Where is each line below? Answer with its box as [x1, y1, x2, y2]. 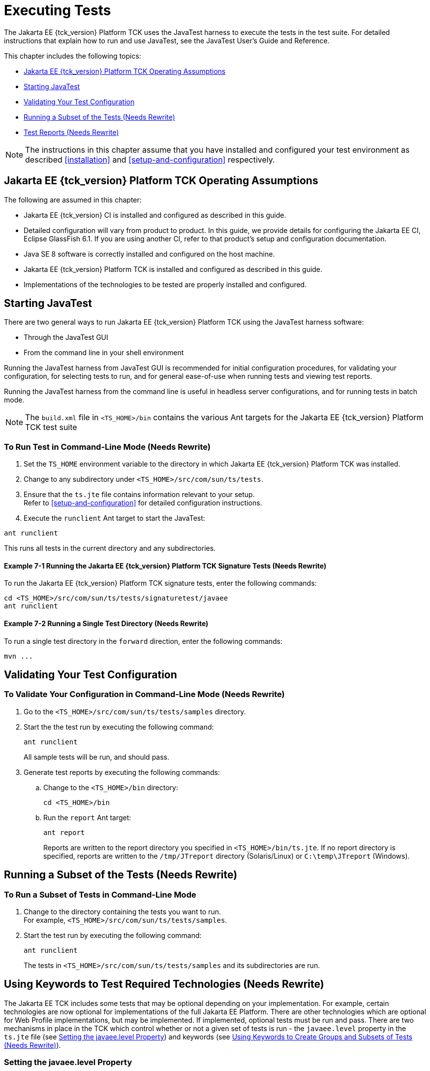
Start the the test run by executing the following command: [24, 722, 214, 731]
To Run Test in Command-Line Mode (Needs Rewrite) [4, 441, 211, 452]
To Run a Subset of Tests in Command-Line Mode [4, 889, 196, 900]
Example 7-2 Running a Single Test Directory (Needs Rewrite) [4, 619, 209, 628]
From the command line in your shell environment [24, 348, 184, 357]
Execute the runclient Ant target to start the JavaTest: [24, 514, 205, 523]
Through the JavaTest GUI [24, 333, 108, 342]
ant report [43, 828, 85, 837]
